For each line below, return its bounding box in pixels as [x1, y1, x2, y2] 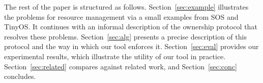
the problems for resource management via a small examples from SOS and [4, 11, 239, 22]
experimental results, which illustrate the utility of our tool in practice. [4, 51, 226, 61]
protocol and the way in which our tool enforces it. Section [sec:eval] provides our [4, 41, 259, 52]
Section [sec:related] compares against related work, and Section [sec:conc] [4, 61, 237, 71]
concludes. [4, 71, 36, 81]
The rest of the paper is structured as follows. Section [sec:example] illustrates [4, 2, 249, 12]
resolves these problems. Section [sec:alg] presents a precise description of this [4, 31, 247, 41]
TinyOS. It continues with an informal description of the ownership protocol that [4, 21, 257, 32]
